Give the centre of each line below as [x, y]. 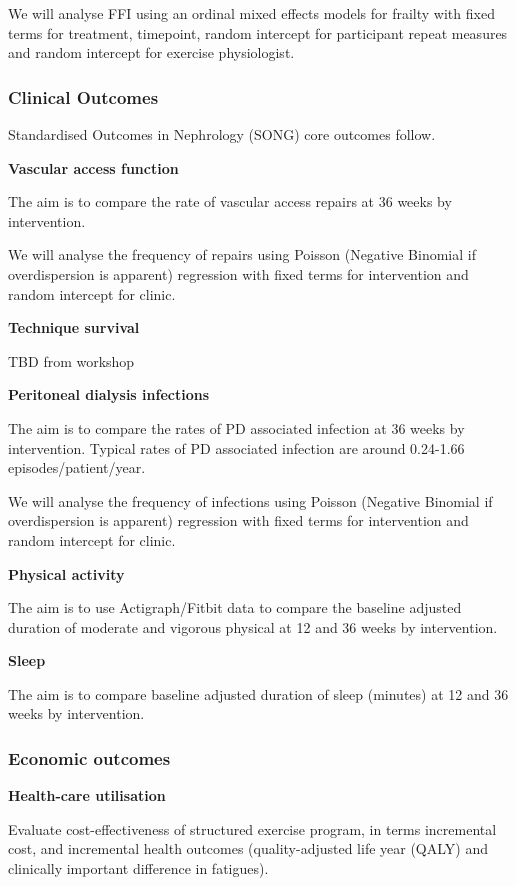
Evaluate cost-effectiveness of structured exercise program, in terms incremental [252, 828]
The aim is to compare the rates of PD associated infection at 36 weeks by [236, 427]
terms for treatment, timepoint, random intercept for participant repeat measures [258, 32]
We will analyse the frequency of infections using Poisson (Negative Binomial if [250, 500]
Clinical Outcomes [83, 96]
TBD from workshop [71, 360]
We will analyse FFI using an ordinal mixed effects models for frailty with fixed [251, 13]
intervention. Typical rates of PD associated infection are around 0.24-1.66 [236, 447]
